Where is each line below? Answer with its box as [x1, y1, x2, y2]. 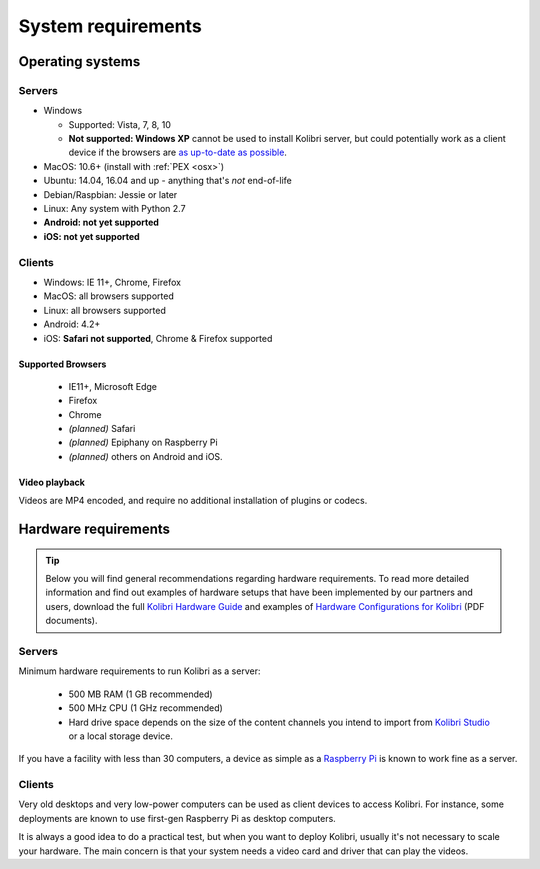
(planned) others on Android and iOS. [68, 450, 224, 462]
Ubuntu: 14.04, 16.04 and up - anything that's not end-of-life [43, 175, 292, 187]
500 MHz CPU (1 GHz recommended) [68, 702, 224, 714]
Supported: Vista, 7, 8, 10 [68, 118, 172, 130]
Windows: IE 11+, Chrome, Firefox [43, 276, 182, 288]
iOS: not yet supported [43, 230, 140, 242]
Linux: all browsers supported [43, 304, 167, 316]
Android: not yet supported [43, 216, 160, 229]
